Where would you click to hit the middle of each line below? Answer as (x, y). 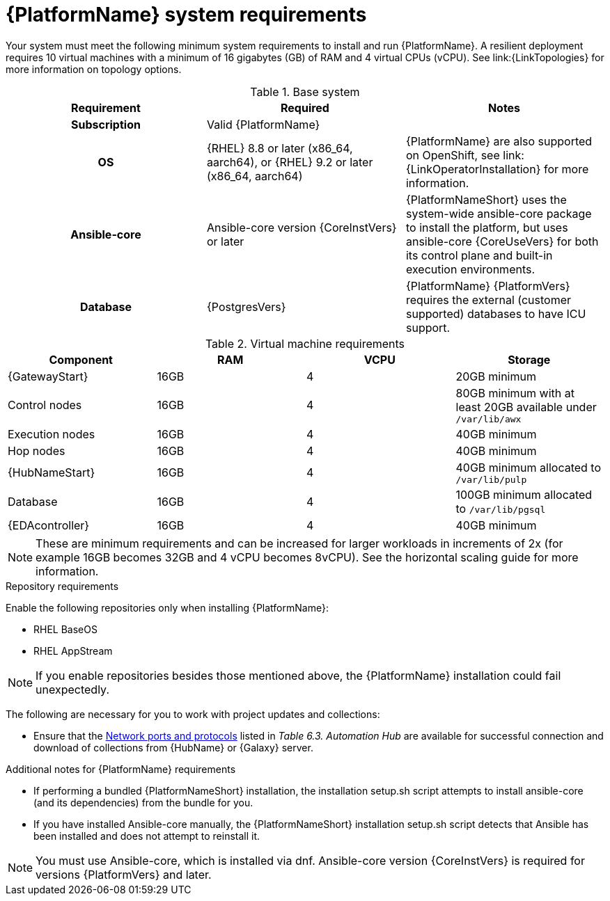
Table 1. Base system (305, 91)
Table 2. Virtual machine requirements (305, 343)
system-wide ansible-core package (499, 213)
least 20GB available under (526, 407)
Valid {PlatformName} (263, 124)
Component (81, 359)
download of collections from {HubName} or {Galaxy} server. (173, 747)
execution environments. (470, 269)
